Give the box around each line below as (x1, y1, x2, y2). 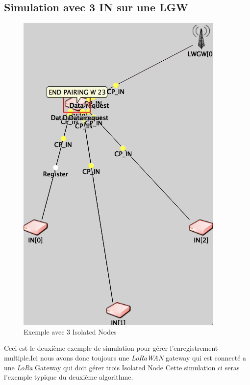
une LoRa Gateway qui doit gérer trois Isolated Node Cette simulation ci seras (4, 362, 240, 372)
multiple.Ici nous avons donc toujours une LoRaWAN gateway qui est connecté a (4, 352, 247, 362)
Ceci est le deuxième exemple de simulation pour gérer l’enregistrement (4, 343, 218, 353)
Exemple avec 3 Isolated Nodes (24, 326, 117, 337)
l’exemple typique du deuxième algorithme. (4, 372, 133, 382)
